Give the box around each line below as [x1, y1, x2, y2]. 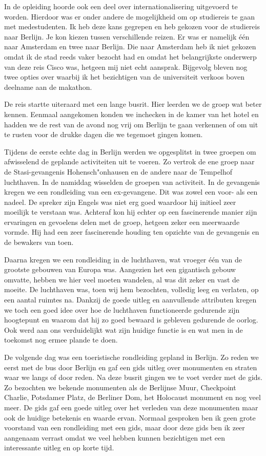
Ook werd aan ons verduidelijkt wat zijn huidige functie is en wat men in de [4, 324, 243, 335]
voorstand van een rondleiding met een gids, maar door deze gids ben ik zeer [4, 422, 245, 433]
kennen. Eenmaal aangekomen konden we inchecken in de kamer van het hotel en [4, 108, 259, 119]
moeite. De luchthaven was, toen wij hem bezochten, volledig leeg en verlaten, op [4, 284, 259, 295]
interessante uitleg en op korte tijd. [4, 442, 114, 453]
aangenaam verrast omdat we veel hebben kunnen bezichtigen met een [4, 432, 226, 443]
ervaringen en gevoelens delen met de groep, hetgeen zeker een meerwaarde [4, 216, 240, 227]
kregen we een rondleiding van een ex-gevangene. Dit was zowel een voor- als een [4, 186, 258, 197]
